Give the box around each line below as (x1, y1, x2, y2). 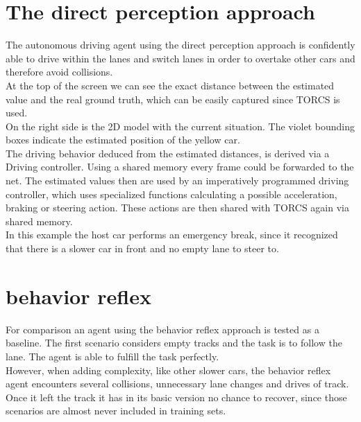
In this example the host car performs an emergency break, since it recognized (6, 227, 338, 242)
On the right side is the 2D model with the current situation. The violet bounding (6, 118, 355, 133)
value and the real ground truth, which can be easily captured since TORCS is (6, 91, 340, 106)
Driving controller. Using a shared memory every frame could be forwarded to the (6, 159, 354, 174)
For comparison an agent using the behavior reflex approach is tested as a (6, 322, 319, 336)
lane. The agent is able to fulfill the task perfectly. (6, 349, 219, 363)
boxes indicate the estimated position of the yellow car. (6, 132, 240, 147)
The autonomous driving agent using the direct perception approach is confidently (6, 37, 355, 52)
